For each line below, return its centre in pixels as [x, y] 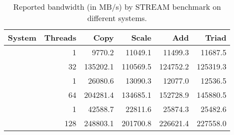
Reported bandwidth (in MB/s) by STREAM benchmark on [117, 7]
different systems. [117, 18]
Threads [60, 37]
